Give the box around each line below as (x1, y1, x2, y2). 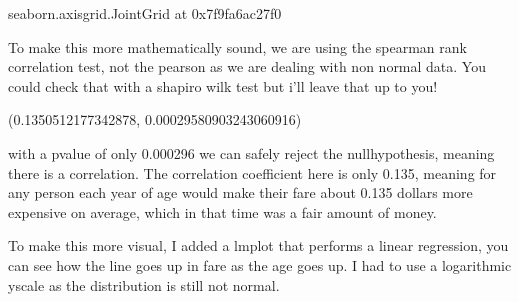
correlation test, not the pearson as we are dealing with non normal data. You (8, 56, 486, 77)
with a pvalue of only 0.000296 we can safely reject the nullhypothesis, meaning (8, 142, 495, 163)
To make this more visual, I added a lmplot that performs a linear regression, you (8, 235, 509, 256)
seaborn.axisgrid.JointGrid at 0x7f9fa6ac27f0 (8, 3, 282, 23)
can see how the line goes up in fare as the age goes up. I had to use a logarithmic (8, 254, 512, 275)
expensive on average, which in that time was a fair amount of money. (8, 201, 437, 222)
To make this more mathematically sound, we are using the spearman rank (8, 36, 467, 57)
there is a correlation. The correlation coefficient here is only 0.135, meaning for (8, 162, 497, 183)
